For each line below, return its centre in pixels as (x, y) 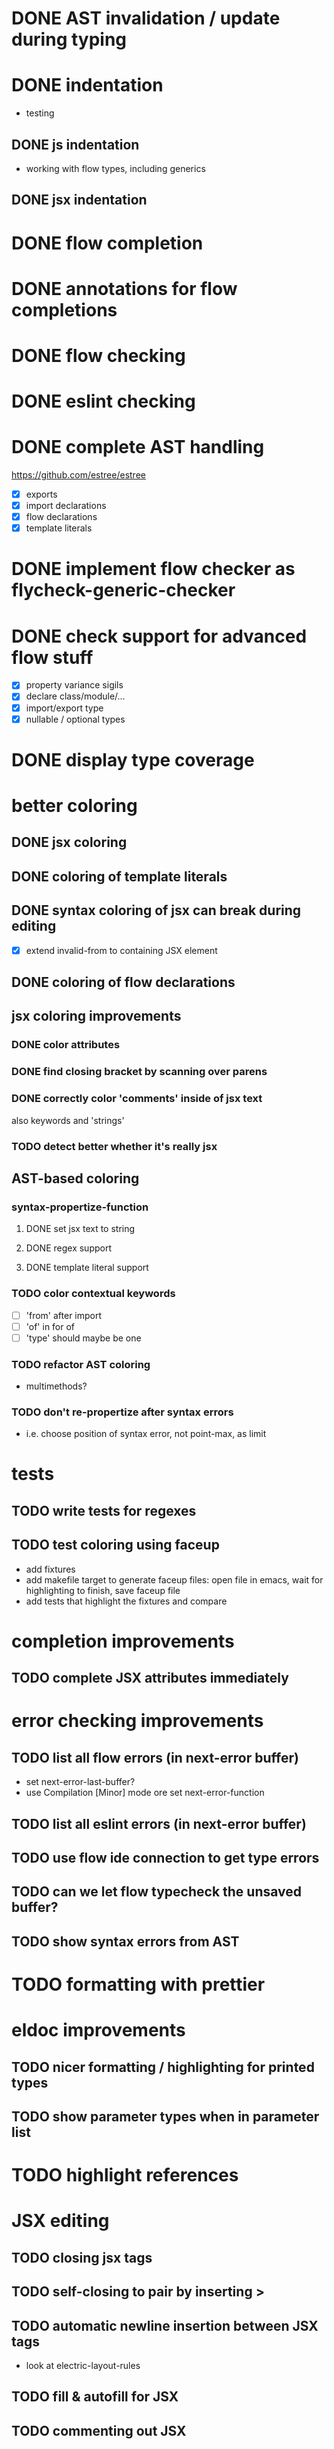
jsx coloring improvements (96, 1016)
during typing (69, 39)
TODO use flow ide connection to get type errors (165, 1858)
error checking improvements (137, 1721)
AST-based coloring (75, 1178)
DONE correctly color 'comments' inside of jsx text (137, 1099)
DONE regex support (69, 1248)
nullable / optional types (75, 719)
